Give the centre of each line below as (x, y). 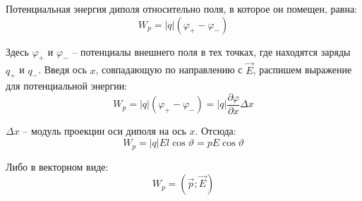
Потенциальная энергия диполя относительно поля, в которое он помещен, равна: (182, 8)
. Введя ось (62, 69)
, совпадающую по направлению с (169, 69)
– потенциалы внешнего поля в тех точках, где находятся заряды (211, 51)
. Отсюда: (216, 131)
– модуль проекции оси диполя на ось (104, 131)
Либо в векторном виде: (57, 166)
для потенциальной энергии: (67, 86)
